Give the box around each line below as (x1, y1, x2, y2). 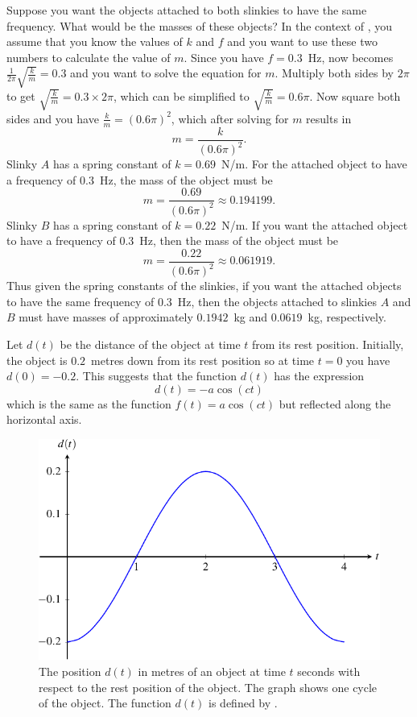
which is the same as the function (6, 395, 171, 412)
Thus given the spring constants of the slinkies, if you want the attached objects (6, 277, 402, 294)
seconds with (297, 663, 361, 680)
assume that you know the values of (6, 33, 183, 50)
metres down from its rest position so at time (91, 351, 315, 368)
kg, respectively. (308, 309, 386, 325)
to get (6, 87, 35, 104)
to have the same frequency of (6, 292, 155, 309)
